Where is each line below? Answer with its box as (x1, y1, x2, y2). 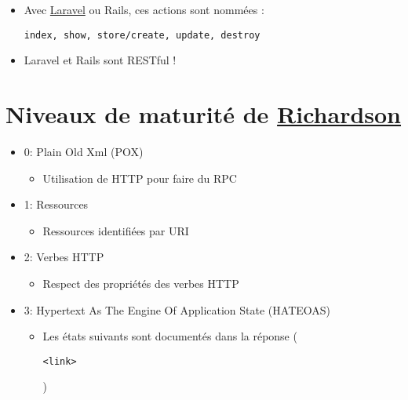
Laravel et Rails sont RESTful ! (24, 52, 177, 68)
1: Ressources (24, 196, 89, 213)
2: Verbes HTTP (24, 249, 104, 265)
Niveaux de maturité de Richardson (5, 98, 402, 130)
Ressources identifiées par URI (42, 222, 189, 238)
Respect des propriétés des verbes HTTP (42, 275, 239, 291)
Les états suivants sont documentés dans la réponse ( (42, 328, 297, 344)
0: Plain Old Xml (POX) (24, 143, 144, 159)
